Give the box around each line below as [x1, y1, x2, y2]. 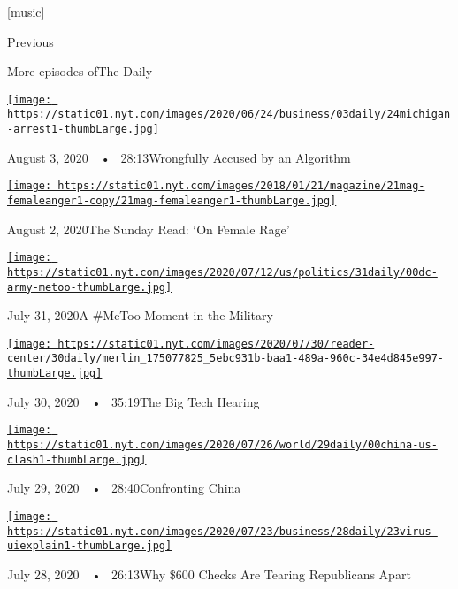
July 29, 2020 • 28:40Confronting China [7, 478, 241, 497]
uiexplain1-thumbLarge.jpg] [7, 539, 172, 553]
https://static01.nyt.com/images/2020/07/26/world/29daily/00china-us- [7, 439, 438, 452]
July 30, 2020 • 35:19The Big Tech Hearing [7, 392, 260, 410]
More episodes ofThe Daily [7, 62, 153, 80]
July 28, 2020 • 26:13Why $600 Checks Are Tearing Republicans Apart [7, 564, 411, 583]
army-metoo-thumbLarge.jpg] [7, 280, 172, 294]
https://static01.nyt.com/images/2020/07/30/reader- [57, 337, 375, 350]
